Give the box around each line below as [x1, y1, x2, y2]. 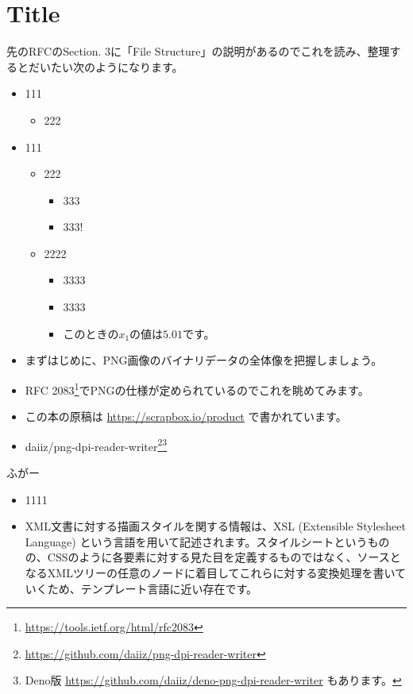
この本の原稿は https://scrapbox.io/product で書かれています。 [25, 408, 347, 425]
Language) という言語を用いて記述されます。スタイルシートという [25, 533, 368, 549]
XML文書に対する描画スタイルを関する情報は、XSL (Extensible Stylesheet [25, 518, 406, 534]
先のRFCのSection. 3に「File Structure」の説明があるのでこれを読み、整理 [6, 43, 390, 60]
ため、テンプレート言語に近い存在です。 [47, 580, 257, 596]
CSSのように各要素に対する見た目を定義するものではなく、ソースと [47, 549, 401, 565]
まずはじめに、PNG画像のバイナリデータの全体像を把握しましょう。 [25, 352, 383, 368]
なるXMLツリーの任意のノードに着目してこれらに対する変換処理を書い [25, 564, 396, 580]
